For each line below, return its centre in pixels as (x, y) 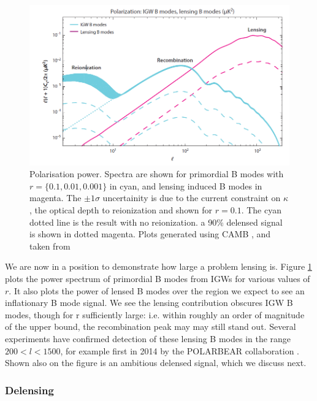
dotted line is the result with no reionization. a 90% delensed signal (156, 222)
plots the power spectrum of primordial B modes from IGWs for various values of (158, 278)
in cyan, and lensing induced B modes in (186, 185)
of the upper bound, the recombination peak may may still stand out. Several (151, 327)
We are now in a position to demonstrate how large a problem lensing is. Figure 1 (158, 266)
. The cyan (261, 210)
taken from (50, 246)
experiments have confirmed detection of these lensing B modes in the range (148, 338)
